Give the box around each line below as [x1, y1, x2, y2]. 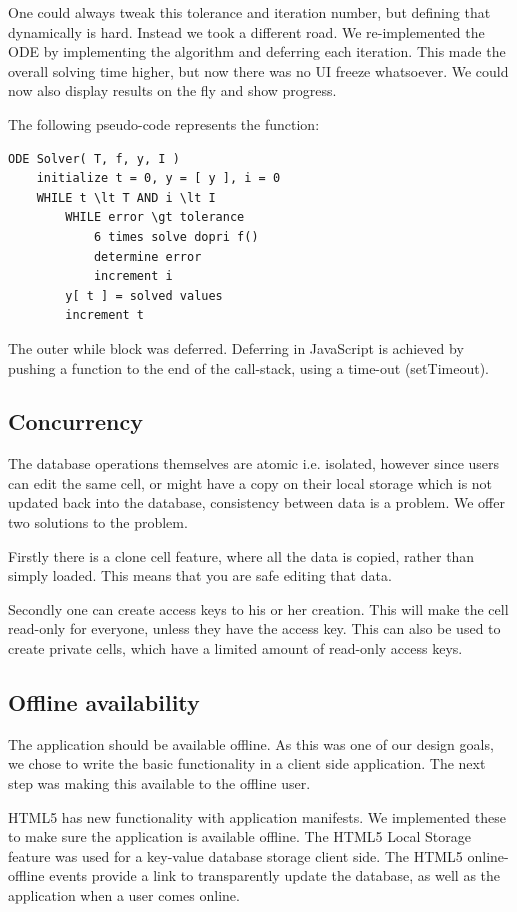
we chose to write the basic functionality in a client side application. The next [8, 753, 486, 774]
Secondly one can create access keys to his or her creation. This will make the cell [8, 598, 509, 619]
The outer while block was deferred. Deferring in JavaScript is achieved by [8, 337, 464, 358]
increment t [65, 308, 145, 323]
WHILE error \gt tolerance [65, 210, 245, 225]
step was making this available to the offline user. [8, 773, 311, 794]
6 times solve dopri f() [93, 229, 259, 244]
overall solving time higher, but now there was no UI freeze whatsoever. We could [8, 60, 509, 81]
